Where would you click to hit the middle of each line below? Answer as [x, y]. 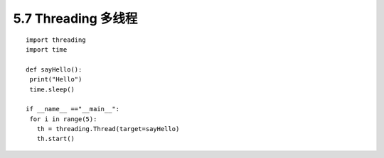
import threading [56, 40]
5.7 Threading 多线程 [75, 18]
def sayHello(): [54, 69]
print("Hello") [56, 79]
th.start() [55, 139]
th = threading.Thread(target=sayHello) [108, 129]
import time [47, 49]
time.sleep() [52, 89]
